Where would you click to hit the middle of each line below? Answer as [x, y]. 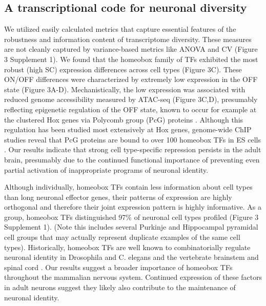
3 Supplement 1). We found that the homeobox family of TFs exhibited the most [131, 59]
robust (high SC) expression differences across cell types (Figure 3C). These [123, 69]
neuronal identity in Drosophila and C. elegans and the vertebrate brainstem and [131, 257]
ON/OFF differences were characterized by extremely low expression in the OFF [131, 79]
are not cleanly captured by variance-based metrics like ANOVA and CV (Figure [131, 49]
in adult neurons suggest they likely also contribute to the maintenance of [120, 287]
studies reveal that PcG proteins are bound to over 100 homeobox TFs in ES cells [132, 139]
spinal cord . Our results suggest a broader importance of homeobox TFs [118, 267]
